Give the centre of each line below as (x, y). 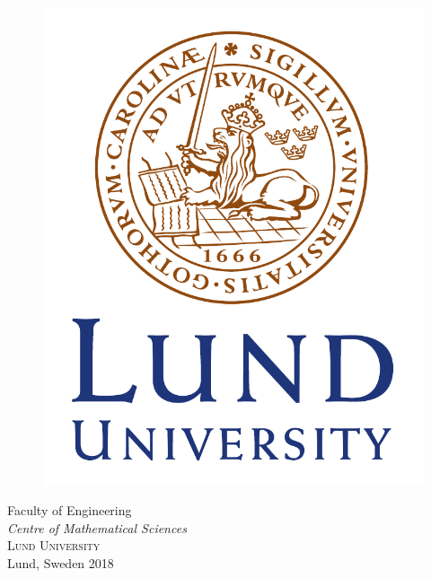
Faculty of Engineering (70, 510)
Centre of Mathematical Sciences (97, 527)
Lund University (54, 545)
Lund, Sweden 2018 (61, 562)
